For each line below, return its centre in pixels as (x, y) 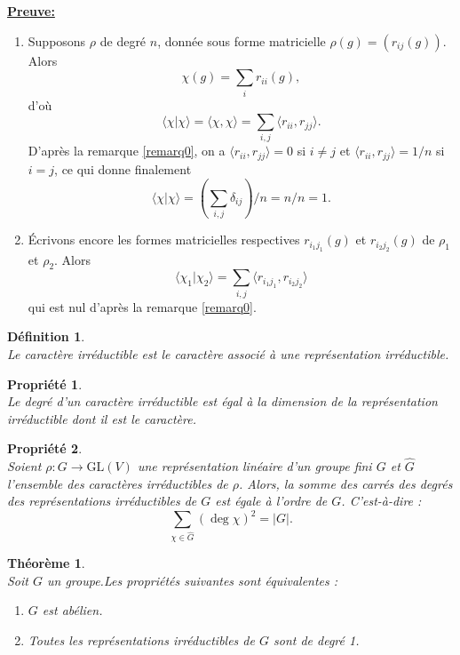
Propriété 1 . (45, 383)
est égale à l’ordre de (271, 501)
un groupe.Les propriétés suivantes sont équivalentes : (193, 580)
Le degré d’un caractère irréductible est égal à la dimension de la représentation (222, 401)
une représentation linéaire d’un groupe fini (254, 466)
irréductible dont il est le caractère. (102, 418)
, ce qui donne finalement (123, 168)
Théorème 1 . (46, 563)
